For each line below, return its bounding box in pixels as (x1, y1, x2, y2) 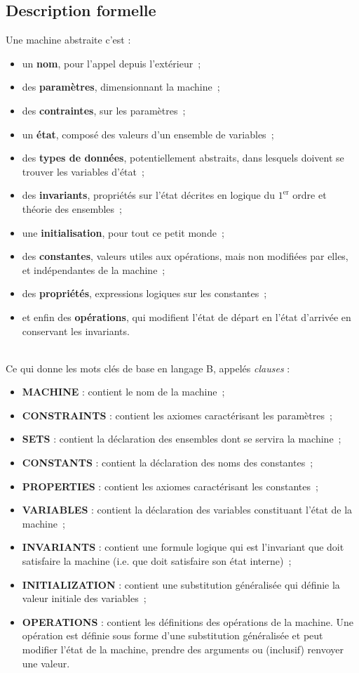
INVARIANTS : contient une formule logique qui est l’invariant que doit (22, 540, 344, 554)
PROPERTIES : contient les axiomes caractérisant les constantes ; (22, 478, 318, 493)
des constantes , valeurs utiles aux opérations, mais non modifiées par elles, (22, 249, 348, 263)
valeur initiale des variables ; (22, 591, 147, 606)
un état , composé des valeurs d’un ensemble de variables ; (22, 126, 274, 141)
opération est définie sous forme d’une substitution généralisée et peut (22, 628, 323, 643)
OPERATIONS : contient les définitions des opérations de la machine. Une (22, 614, 354, 629)
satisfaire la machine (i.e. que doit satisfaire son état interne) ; (22, 554, 292, 568)
